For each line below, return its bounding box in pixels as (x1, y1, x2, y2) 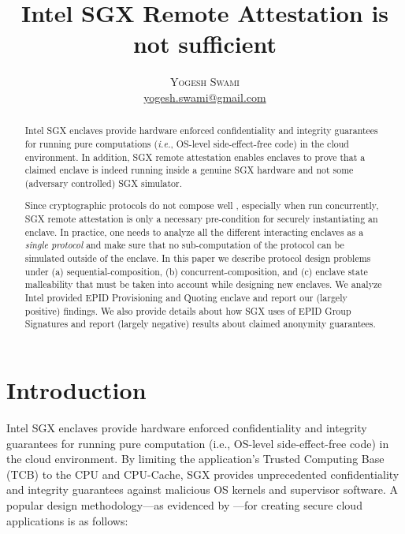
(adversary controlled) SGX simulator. (24, 176, 183, 189)
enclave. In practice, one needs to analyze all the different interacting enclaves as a (24, 225, 364, 238)
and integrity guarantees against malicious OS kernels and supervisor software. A (6, 481, 398, 498)
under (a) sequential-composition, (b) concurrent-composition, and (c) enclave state (24, 264, 368, 278)
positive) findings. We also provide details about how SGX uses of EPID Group (24, 304, 351, 317)
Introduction (6, 374, 147, 406)
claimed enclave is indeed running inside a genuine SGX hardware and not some (24, 163, 354, 177)
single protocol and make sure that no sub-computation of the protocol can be (24, 238, 344, 252)
